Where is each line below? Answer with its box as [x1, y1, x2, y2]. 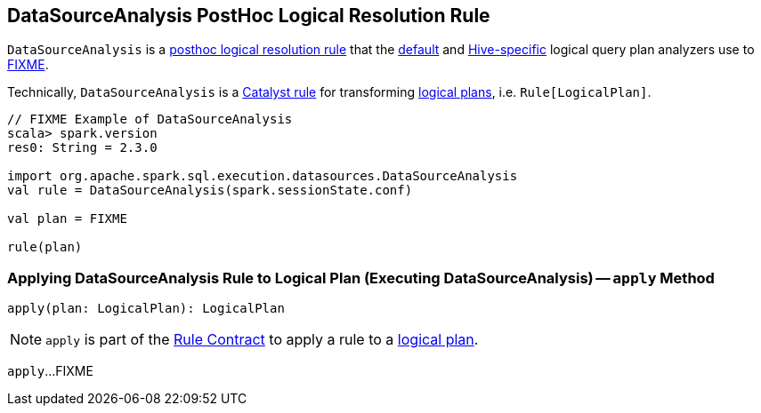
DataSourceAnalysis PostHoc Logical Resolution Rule [7, 4, 490, 27]
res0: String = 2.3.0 [7, 140, 158, 155]
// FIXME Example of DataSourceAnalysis [7, 112, 293, 127]
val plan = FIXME [7, 211, 127, 226]
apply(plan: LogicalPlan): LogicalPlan [7, 301, 285, 316]
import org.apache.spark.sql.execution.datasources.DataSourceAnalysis [7, 169, 518, 184]
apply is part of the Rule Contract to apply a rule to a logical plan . [45, 330, 479, 349]
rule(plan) [7, 240, 83, 255]
